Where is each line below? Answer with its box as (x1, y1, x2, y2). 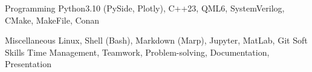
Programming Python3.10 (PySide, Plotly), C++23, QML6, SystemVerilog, (5, 2, 285, 14)
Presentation (5, 57, 51, 70)
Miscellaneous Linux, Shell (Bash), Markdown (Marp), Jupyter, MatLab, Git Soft (5, 34, 308, 47)
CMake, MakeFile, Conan (5, 13, 100, 26)
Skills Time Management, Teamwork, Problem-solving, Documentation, (5, 45, 270, 58)
